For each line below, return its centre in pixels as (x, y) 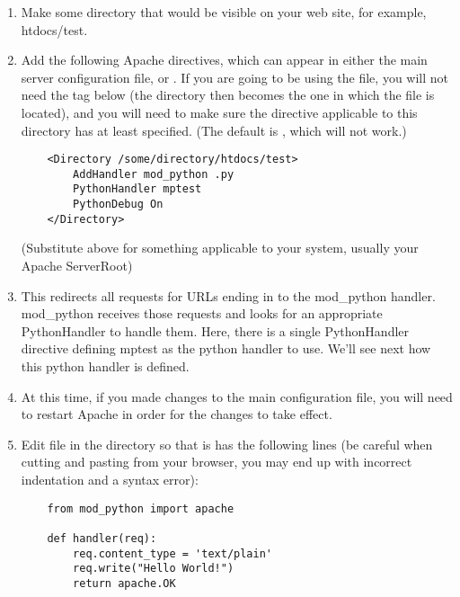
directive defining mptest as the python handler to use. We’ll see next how (226, 348)
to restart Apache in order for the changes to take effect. (177, 414)
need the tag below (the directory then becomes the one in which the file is (228, 95)
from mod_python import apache (141, 508)
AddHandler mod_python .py (154, 174)
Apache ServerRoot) (77, 266)
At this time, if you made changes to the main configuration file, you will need (237, 396)
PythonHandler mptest (137, 189)
